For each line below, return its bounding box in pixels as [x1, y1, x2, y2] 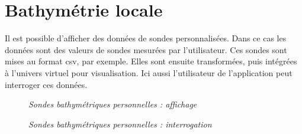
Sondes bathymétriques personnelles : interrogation [28, 117, 212, 130]
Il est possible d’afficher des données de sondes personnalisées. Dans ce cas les [5, 32, 287, 44]
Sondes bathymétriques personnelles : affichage [28, 98, 197, 110]
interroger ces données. [5, 78, 88, 90]
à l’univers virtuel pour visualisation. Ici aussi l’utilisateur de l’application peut [5, 66, 293, 79]
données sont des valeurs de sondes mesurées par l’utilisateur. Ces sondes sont [5, 43, 287, 55]
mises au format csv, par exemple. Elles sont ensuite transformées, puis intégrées [5, 55, 297, 67]
